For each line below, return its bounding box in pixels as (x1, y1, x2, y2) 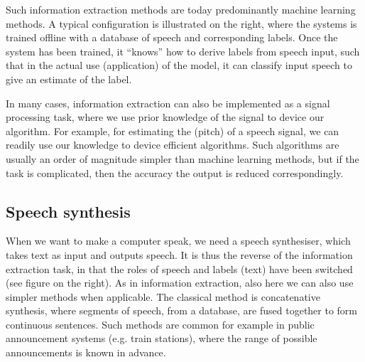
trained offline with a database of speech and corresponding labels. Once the (6, 30, 338, 45)
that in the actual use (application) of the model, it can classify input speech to (6, 58, 352, 73)
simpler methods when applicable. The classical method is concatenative (6, 289, 320, 304)
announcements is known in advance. (6, 345, 166, 360)
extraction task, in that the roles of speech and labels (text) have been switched (6, 261, 353, 276)
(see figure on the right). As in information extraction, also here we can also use (6, 275, 354, 290)
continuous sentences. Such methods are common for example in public (6, 316, 315, 331)
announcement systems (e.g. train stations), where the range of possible (6, 331, 317, 346)
